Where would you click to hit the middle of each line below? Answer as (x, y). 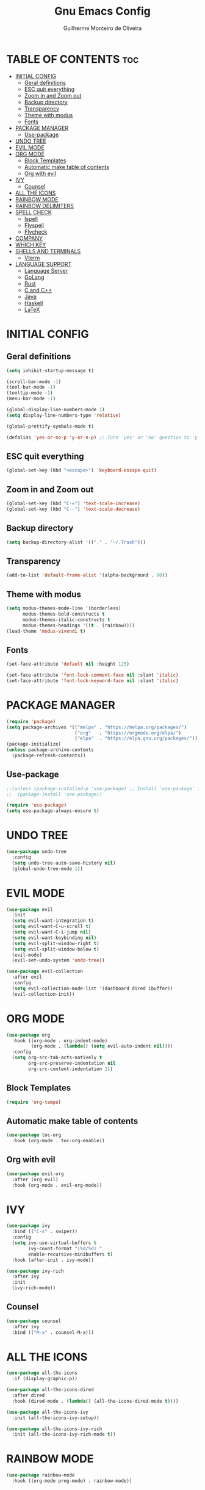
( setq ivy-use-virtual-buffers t (54, 1243)
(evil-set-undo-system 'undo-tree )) (58, 960)
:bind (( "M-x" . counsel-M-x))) (53, 1332)
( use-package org (28, 1035)
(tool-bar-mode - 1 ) (31, 387)
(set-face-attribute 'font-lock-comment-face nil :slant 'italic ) (92, 675)
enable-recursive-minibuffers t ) (71, 1254)
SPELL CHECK (33, 212)
